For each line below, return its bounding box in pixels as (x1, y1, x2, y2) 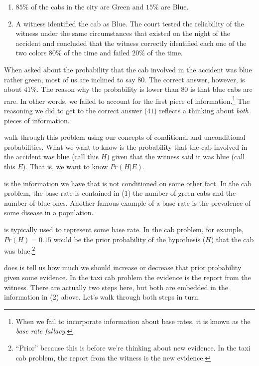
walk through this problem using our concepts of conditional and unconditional (4, 132, 246, 142)
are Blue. (161, 1, 189, 11)
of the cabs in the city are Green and (31, 1, 144, 11)
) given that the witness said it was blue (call (107, 151, 245, 162)
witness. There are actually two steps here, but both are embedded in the (4, 282, 228, 292)
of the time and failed (64, 47, 130, 58)
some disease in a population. (4, 207, 94, 218)
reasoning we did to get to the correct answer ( (4, 105, 147, 115)
